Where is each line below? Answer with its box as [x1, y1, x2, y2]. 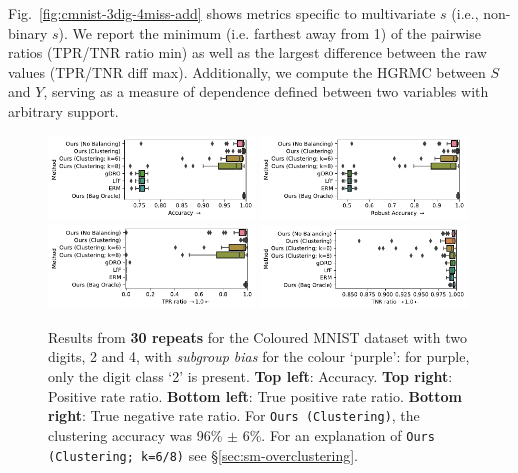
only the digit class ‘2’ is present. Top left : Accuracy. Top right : [48, 366, 453, 387]
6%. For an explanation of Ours [242, 424, 435, 445]
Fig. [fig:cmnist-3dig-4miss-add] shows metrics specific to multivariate [8, 3, 436, 23]
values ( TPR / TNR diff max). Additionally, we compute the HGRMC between [8, 61, 486, 82]
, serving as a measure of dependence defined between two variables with [43, 81, 489, 102]
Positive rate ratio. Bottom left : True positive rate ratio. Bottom [48, 385, 462, 406]
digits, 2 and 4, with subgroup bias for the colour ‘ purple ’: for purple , [48, 346, 470, 367]
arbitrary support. [8, 100, 119, 121]
